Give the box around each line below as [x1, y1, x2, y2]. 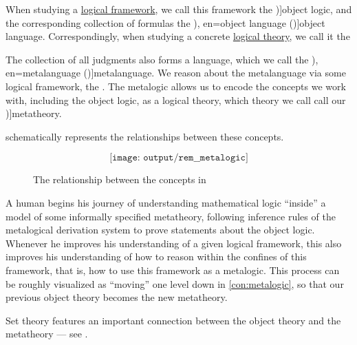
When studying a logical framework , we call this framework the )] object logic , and [6, 2, 352, 16]
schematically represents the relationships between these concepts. [6, 129, 284, 143]
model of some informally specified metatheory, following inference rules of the [6, 209, 336, 223]
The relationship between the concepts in [33, 172, 206, 187]
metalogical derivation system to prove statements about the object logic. [6, 222, 315, 237]
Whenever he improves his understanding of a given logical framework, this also [6, 236, 342, 250]
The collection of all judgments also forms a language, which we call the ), [6, 52, 318, 66]
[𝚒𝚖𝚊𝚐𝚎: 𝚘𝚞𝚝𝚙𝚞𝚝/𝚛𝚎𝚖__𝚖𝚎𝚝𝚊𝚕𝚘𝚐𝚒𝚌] [109, 153, 248, 163]
